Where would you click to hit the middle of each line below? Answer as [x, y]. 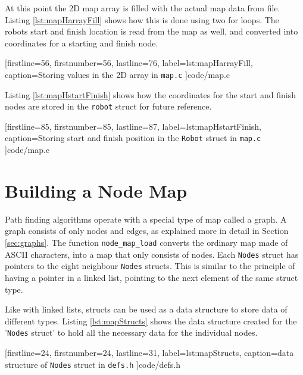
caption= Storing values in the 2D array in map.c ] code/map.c [118, 74]
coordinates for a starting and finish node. [82, 43]
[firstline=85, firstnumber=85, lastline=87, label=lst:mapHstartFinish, [133, 126]
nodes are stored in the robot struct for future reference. [108, 106]
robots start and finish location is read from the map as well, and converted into [151, 31]
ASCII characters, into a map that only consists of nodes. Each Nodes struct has [152, 254]
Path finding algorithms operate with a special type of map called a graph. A [146, 219]
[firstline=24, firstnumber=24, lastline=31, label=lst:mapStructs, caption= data [149, 353]
